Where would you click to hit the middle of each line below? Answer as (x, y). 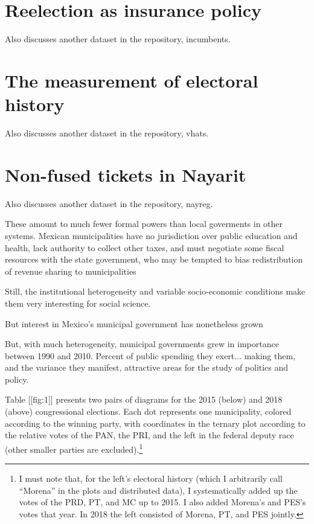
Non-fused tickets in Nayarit (126, 174)
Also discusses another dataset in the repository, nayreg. (109, 203)
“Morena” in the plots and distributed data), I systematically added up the (158, 490)
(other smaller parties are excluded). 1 (74, 448)
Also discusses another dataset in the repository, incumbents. (118, 39)
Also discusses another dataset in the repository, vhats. (107, 133)
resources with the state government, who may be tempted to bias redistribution (154, 259)
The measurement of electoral (132, 80)
